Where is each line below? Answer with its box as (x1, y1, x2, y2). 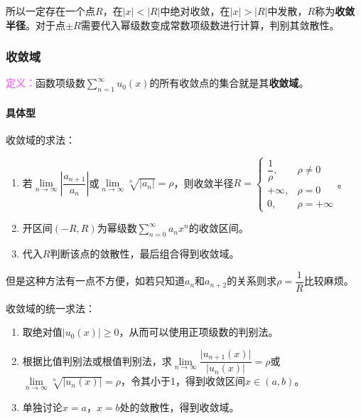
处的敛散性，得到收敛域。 (119, 399, 239, 414)
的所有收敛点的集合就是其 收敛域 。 (149, 75, 309, 90)
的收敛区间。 (188, 221, 249, 235)
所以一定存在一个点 (6, 4, 95, 18)
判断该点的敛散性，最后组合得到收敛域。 (50, 246, 239, 261)
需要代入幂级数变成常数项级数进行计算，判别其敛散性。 (80, 17, 340, 32)
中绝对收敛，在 (160, 4, 230, 18)
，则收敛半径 (173, 175, 234, 190)
